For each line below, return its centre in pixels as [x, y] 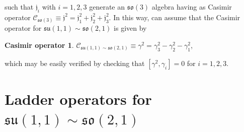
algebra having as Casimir [192, 7]
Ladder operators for [78, 98]
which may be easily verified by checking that [75, 63]
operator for [23, 28]
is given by [130, 28]
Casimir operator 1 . [39, 45]
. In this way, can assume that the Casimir [175, 17]
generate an [107, 7]
